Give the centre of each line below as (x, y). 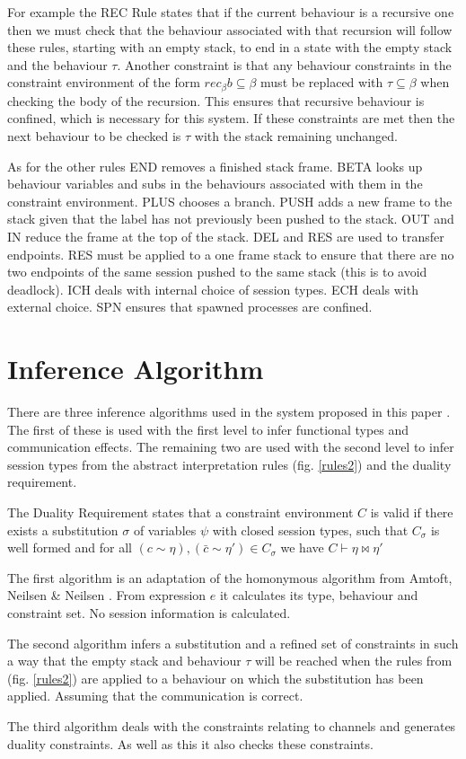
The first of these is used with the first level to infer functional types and (208, 429)
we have (302, 547)
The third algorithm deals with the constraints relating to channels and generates (232, 725)
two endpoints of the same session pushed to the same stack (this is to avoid (217, 272)
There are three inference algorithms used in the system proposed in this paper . (229, 412)
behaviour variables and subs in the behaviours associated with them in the (215, 184)
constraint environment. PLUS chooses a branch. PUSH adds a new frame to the (230, 201)
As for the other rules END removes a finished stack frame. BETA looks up (215, 166)
